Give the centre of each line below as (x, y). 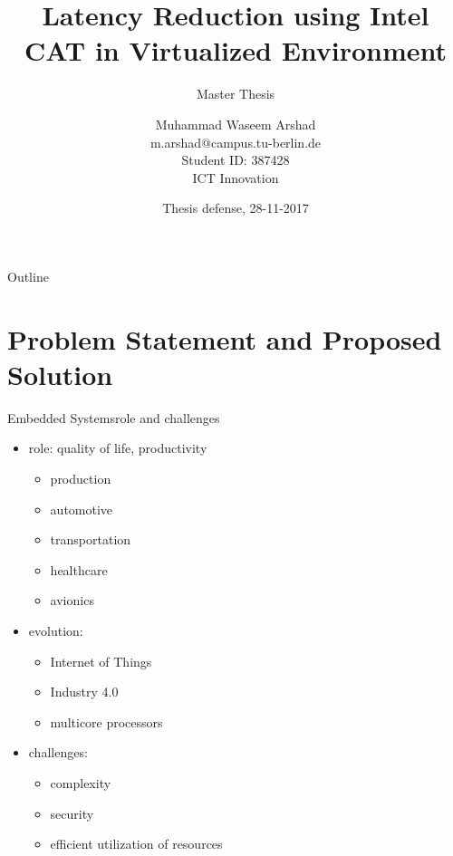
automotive (82, 509)
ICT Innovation (236, 177)
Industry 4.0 (84, 692)
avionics (72, 600)
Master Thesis (236, 94)
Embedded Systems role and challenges (114, 417)
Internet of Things (101, 661)
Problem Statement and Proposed (225, 338)
